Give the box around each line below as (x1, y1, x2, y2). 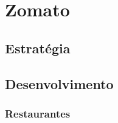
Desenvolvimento (5, 74, 114, 93)
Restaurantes (5, 105, 71, 121)
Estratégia (5, 38, 71, 57)
